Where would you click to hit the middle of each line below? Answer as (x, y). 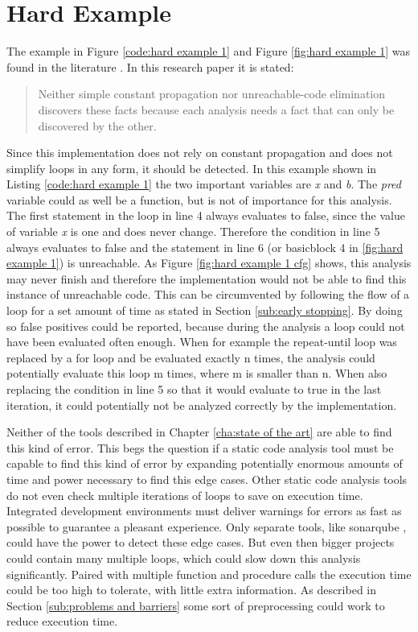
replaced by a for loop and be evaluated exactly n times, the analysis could (191, 357)
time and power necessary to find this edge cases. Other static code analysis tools (207, 479)
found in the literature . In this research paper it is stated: (150, 66)
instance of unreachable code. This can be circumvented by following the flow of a (208, 294)
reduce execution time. (62, 621)
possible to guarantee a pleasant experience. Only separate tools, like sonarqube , (207, 526)
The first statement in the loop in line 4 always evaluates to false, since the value (206, 215)
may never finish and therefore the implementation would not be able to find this (207, 278)
